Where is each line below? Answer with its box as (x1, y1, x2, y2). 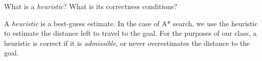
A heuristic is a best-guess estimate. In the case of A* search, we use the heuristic (4, 18, 258, 28)
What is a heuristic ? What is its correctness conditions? (4, 1, 178, 11)
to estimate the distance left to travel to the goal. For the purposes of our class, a (4, 28, 257, 38)
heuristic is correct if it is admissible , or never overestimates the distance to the (4, 37, 250, 48)
